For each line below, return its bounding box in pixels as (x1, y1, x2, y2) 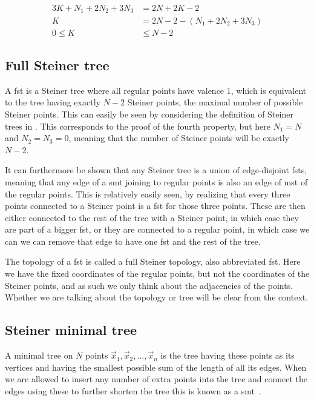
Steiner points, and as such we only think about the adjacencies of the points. (5, 279, 293, 291)
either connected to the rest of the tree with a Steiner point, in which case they (5, 211, 299, 224)
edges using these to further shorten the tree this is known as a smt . (5, 384, 261, 397)
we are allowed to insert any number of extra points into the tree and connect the (5, 373, 308, 385)
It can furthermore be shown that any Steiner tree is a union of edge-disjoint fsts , (5, 164, 307, 176)
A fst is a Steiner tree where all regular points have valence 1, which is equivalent (5, 84, 307, 96)
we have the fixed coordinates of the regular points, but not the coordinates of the (5, 267, 310, 280)
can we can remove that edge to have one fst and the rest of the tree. (5, 234, 261, 247)
